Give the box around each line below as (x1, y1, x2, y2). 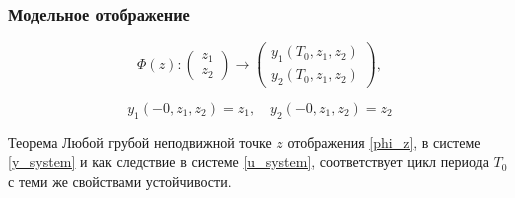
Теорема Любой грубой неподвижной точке (8, 131, 272, 152)
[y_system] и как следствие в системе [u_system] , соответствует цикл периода (8, 151, 489, 172)
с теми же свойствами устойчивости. (8, 170, 232, 191)
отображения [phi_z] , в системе (287, 131, 481, 152)
